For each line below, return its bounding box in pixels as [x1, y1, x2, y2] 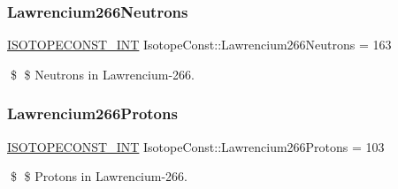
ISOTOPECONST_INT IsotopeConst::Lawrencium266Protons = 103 [7, 137, 385, 155]
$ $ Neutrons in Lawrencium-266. [10, 64, 195, 83]
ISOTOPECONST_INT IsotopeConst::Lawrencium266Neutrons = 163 [7, 35, 392, 54]
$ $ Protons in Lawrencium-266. [10, 167, 188, 185]
